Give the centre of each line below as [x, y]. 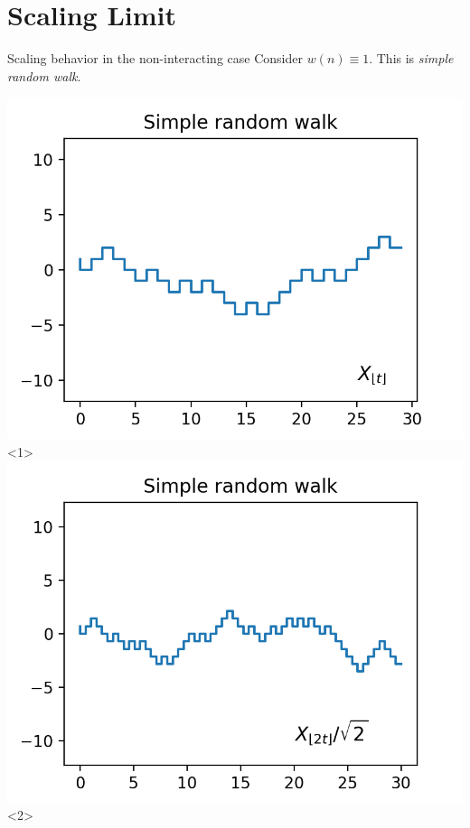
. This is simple [411, 58]
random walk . [44, 75]
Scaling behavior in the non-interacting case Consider [155, 58]
